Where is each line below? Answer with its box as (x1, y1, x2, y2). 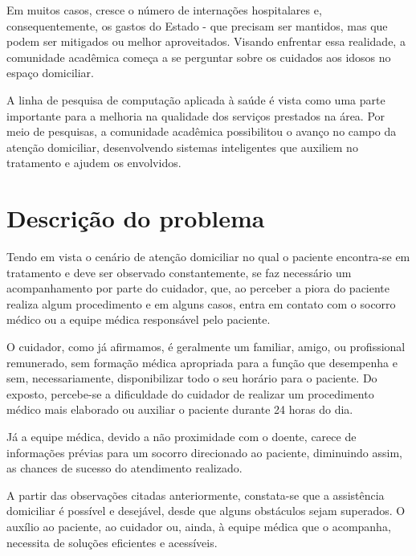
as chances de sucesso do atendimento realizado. (6, 460, 243, 476)
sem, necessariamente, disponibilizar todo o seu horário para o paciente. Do (6, 370, 377, 386)
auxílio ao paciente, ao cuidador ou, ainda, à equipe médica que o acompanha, (6, 517, 391, 534)
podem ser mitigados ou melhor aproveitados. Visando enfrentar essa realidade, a (6, 33, 406, 50)
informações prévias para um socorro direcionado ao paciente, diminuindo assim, (6, 444, 402, 460)
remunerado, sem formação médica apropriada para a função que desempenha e (6, 354, 398, 370)
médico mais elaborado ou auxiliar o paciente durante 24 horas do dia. (6, 401, 353, 418)
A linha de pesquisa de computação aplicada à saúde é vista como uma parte (6, 91, 385, 108)
